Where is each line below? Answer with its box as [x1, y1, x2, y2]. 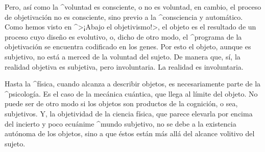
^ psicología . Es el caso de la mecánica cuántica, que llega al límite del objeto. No [5, 88, 258, 99]
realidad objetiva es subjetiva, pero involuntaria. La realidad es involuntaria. [5, 61, 244, 72]
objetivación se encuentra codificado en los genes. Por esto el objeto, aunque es [5, 41, 251, 52]
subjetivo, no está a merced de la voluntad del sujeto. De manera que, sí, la [5, 51, 240, 62]
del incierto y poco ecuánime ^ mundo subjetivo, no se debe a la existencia [5, 118, 236, 129]
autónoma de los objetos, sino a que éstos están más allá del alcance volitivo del [5, 128, 255, 139]
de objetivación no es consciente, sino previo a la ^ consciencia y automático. [5, 11, 243, 22]
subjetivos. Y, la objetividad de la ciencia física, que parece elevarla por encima [5, 108, 253, 118]
